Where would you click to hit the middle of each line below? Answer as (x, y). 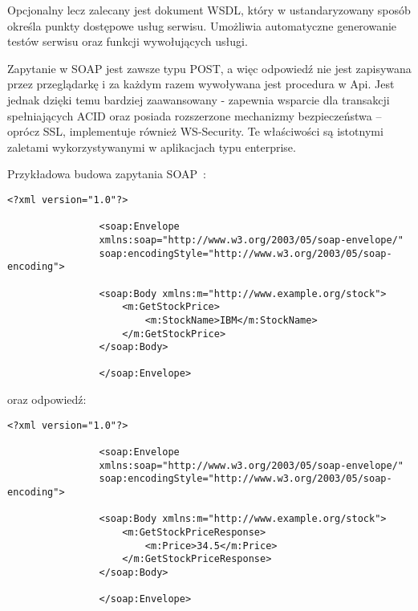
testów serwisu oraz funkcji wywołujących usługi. (128, 41)
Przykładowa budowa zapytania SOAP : (107, 174)
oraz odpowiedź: (47, 399)
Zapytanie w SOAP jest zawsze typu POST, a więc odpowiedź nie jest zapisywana (209, 68)
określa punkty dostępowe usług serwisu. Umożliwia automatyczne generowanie (202, 25)
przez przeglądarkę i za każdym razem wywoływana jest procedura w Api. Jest (201, 84)
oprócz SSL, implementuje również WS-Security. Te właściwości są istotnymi (195, 131)
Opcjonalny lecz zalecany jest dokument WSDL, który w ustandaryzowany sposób (209, 10)
